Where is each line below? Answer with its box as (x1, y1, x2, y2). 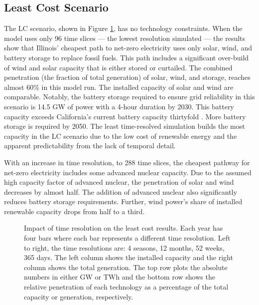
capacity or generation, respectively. (24, 291, 133, 302)
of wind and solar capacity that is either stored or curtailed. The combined (4, 62, 233, 72)
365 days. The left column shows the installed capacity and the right (24, 252, 233, 263)
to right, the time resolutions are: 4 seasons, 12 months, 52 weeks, (24, 242, 225, 253)
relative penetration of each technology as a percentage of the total (24, 282, 229, 292)
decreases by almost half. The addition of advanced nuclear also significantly (4, 186, 237, 197)
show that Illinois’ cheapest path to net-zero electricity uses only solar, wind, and (4, 42, 252, 53)
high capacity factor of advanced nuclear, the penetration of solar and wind (4, 177, 234, 187)
